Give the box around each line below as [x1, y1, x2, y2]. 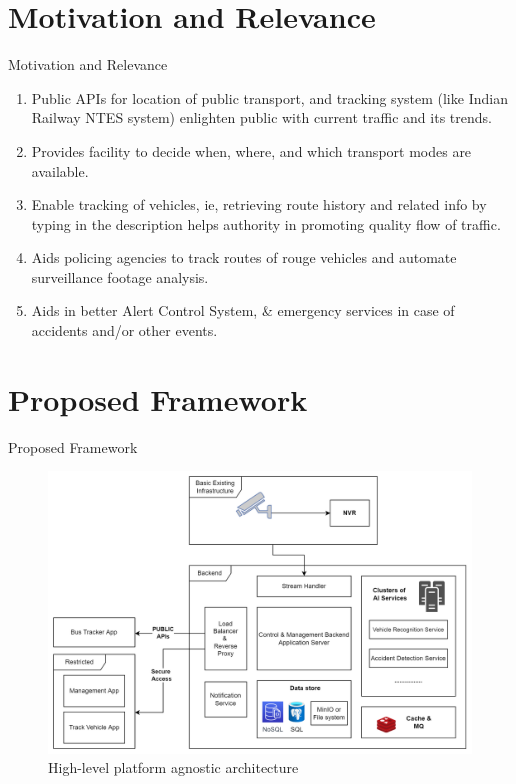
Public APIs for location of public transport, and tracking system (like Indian [31, 87, 508, 108]
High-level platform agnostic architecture [48, 757, 299, 778]
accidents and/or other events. [31, 320, 218, 341]
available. [31, 160, 89, 181]
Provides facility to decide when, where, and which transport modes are [31, 140, 472, 161]
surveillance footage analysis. [31, 266, 209, 287]
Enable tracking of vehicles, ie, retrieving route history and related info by [31, 194, 487, 215]
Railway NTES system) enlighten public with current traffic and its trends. [31, 107, 492, 128]
